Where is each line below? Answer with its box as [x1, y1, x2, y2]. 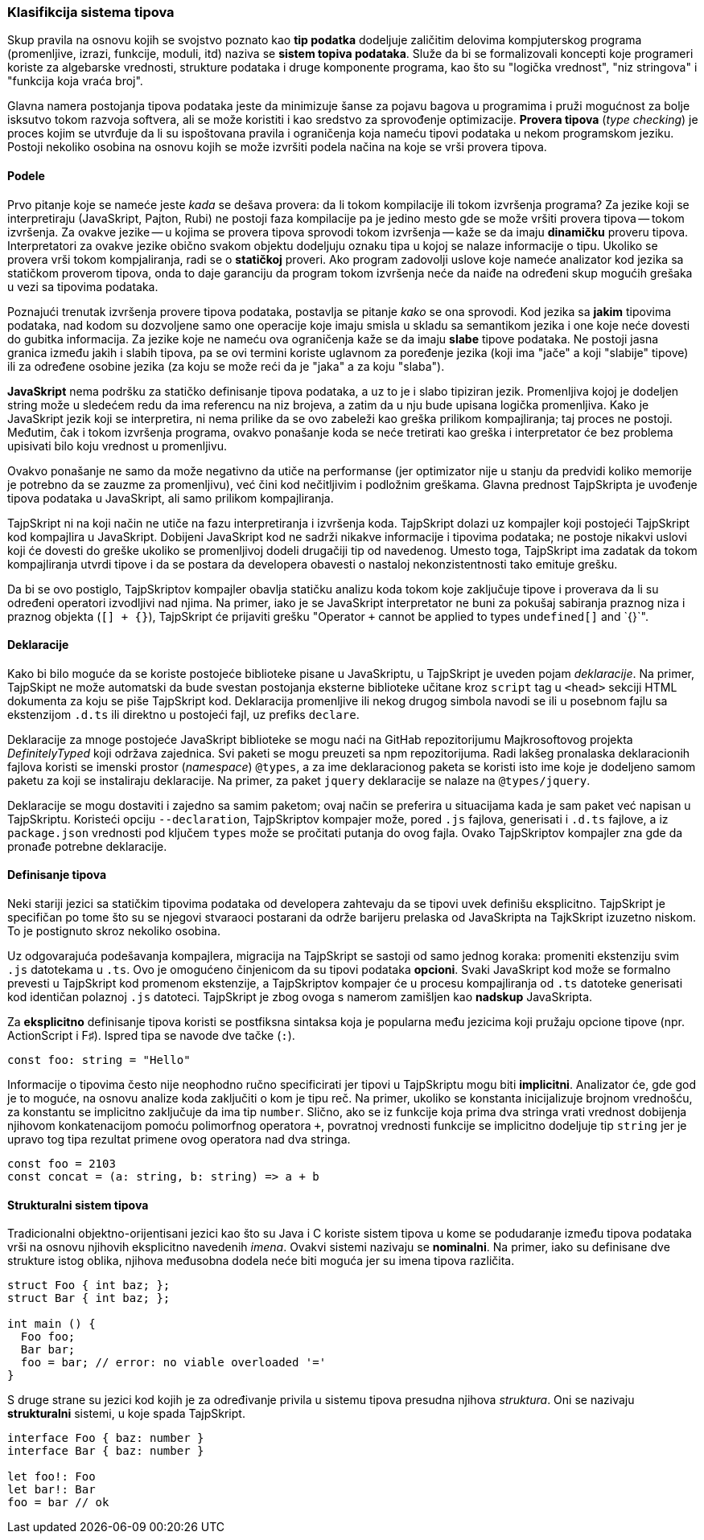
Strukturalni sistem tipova [7, 1197, 149, 1212]
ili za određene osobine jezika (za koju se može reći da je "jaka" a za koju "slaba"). [7, 359, 445, 373]
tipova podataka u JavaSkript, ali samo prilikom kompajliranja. [7, 491, 334, 505]
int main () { [7, 1317, 96, 1331]
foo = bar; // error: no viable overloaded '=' [20, 1356, 327, 1370]
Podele [7, 168, 45, 183]
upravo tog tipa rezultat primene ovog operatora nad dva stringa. [7, 1132, 351, 1147]
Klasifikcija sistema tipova [7, 4, 175, 20]
